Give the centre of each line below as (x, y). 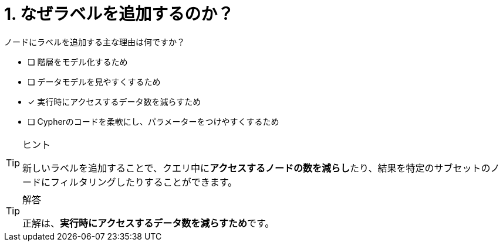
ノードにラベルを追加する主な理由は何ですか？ (94, 42)
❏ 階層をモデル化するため (78, 61)
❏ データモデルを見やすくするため (94, 81)
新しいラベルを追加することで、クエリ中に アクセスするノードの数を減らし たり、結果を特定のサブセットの (256, 168)
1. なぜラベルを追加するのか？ (119, 14)
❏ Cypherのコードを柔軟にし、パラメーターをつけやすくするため (153, 121)
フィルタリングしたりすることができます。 (144, 182)
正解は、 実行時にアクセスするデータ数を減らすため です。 (148, 223)
